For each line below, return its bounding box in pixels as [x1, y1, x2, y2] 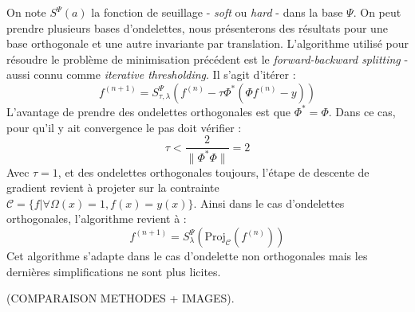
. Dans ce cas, [328, 103, 396, 119]
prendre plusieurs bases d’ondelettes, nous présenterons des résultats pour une [6, 19, 388, 36]
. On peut [353, 4, 401, 20]
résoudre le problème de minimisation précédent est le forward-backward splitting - [6, 50, 409, 67]
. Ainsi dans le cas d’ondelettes [193, 194, 345, 211]
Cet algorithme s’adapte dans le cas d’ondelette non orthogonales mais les [6, 247, 368, 263]
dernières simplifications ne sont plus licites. [6, 263, 221, 279]
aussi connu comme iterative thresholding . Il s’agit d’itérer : [6, 66, 296, 83]
